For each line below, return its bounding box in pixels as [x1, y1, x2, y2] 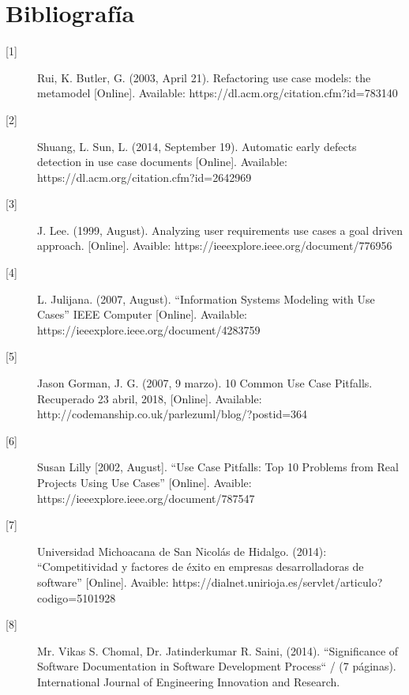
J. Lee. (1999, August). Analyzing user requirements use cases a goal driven [37, 221, 403, 238]
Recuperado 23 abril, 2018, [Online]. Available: [37, 390, 262, 406]
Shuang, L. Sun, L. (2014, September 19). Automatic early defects [37, 138, 357, 154]
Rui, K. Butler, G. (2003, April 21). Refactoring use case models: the [37, 69, 371, 85]
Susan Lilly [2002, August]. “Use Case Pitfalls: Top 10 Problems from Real [37, 459, 399, 475]
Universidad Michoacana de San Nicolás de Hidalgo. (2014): [37, 542, 327, 559]
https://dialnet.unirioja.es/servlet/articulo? [172, 573, 383, 590]
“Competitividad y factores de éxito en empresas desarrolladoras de [37, 558, 364, 575]
